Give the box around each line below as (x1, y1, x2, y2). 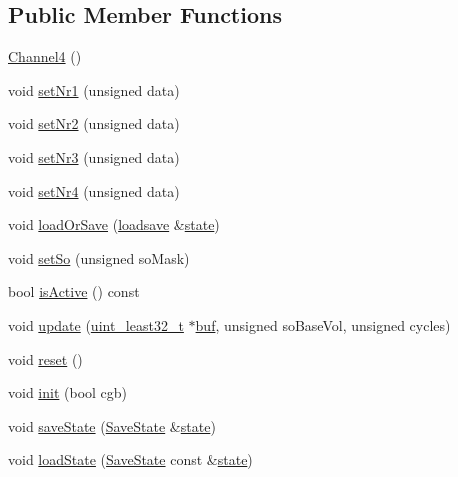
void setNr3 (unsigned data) (8, 146, 180, 167)
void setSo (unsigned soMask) (8, 247, 190, 268)
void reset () (8, 348, 83, 369)
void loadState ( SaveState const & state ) (8, 449, 253, 470)
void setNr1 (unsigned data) (8, 79, 180, 100)
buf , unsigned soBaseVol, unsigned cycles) (195, 314, 451, 335)
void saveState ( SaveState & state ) (8, 415, 216, 436)
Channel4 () (8, 46, 82, 67)
